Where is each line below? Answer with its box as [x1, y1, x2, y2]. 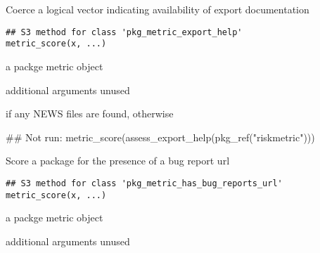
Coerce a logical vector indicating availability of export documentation [6, 2, 309, 16]
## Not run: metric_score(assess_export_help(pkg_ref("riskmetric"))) [6, 129, 315, 144]
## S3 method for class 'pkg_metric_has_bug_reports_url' [6, 178, 283, 188]
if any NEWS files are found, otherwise [6, 106, 174, 121]
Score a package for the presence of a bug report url [6, 153, 230, 168]
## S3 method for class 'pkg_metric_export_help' [6, 27, 243, 37]
